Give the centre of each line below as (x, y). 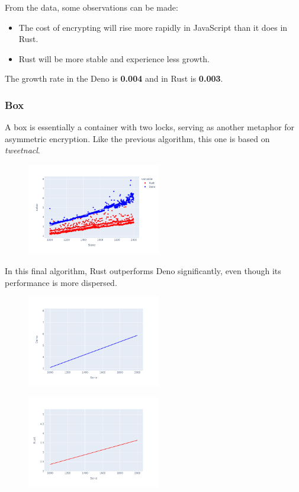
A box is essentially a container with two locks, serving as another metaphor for (150, 127)
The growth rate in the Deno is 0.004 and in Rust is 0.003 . (114, 78)
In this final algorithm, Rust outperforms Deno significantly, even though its (143, 271)
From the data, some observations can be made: (91, 7)
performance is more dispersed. (61, 282)
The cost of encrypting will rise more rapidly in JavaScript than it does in (153, 27)
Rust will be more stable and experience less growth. (114, 58)
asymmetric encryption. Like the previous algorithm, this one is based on (137, 138)
